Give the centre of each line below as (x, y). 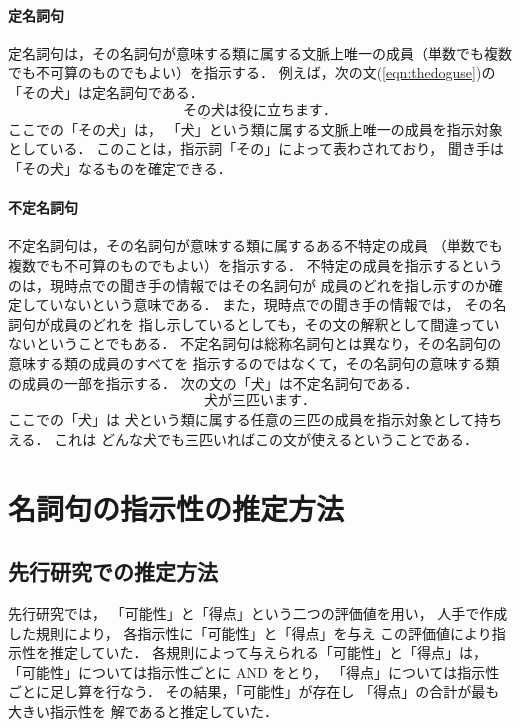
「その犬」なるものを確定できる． (120, 167)
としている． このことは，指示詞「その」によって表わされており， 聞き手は (256, 148)
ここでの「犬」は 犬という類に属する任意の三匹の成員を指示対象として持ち (255, 419)
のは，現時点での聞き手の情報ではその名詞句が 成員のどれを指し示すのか (248, 284)
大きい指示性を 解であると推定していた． (143, 711)
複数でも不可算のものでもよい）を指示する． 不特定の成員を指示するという (255, 264)
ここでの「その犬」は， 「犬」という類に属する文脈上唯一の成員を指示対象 (255, 128)
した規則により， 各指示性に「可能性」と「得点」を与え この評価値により (250, 632)
